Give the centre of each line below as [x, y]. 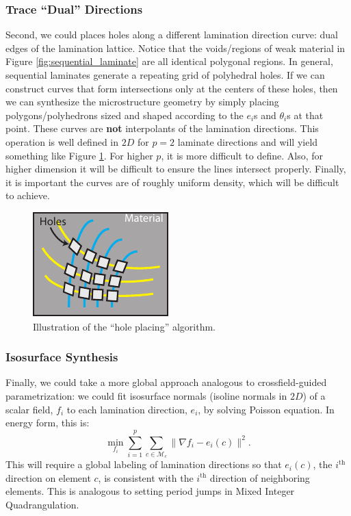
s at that [305, 115]
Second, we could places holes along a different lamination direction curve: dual [172, 35]
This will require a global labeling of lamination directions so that [144, 464]
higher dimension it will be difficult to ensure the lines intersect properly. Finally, [176, 169]
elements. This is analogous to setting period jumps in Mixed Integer [150, 491]
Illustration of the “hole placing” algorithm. [124, 326]
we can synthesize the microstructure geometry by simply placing [142, 102]
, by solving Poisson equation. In [266, 409]
